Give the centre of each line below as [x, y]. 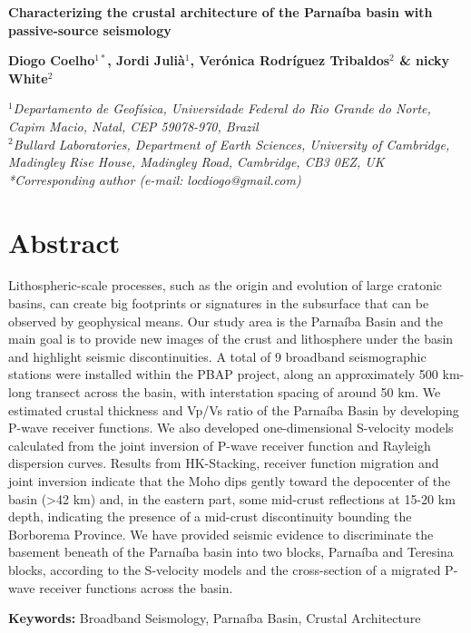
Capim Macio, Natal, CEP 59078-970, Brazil [133, 126]
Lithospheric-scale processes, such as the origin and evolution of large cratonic [226, 285]
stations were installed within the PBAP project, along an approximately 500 [223, 374]
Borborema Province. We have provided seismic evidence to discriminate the [221, 534]
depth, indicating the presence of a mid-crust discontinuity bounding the [210, 516]
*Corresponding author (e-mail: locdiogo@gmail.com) [155, 179]
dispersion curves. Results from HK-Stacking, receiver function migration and [224, 463]
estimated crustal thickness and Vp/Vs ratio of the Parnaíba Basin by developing [234, 409]
